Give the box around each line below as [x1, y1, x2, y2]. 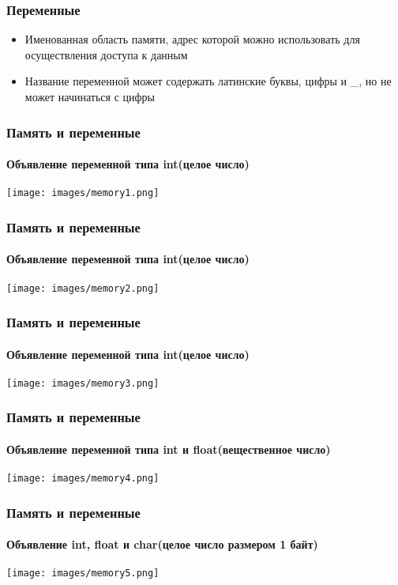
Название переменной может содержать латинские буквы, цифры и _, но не [24, 73, 392, 89]
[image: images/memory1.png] [6, 187, 160, 199]
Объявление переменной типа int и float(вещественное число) [6, 440, 331, 457]
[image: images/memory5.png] [6, 568, 160, 579]
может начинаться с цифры [24, 89, 155, 104]
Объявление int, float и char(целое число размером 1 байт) [6, 536, 318, 553]
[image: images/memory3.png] [6, 377, 160, 389]
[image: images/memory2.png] [6, 282, 160, 294]
